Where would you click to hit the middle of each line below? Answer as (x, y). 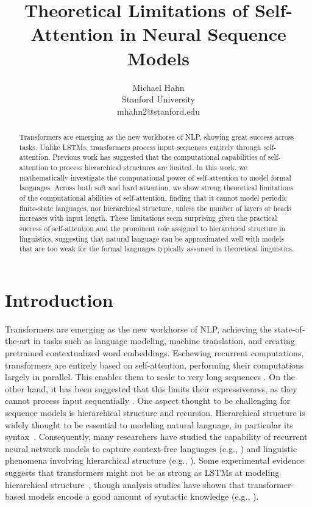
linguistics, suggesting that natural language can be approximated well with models (151, 238)
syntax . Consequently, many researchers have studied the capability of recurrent (156, 437)
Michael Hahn (158, 87)
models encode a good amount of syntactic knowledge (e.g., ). (144, 496)
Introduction (59, 299)
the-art (18, 341)
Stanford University (158, 99)
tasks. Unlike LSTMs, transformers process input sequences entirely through (140, 147)
